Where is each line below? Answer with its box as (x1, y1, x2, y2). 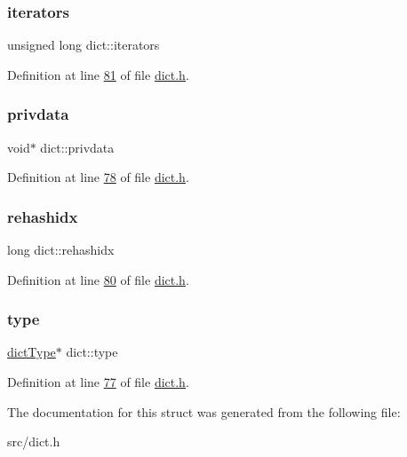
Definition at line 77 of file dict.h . (7, 373, 189, 391)
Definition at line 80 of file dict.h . (7, 270, 189, 288)
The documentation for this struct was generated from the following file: (7, 402, 401, 421)
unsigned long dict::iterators (7, 35, 160, 54)
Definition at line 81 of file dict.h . (7, 65, 189, 83)
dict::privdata (40, 138, 115, 156)
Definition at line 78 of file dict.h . (7, 168, 189, 186)
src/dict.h (7, 432, 60, 451)
